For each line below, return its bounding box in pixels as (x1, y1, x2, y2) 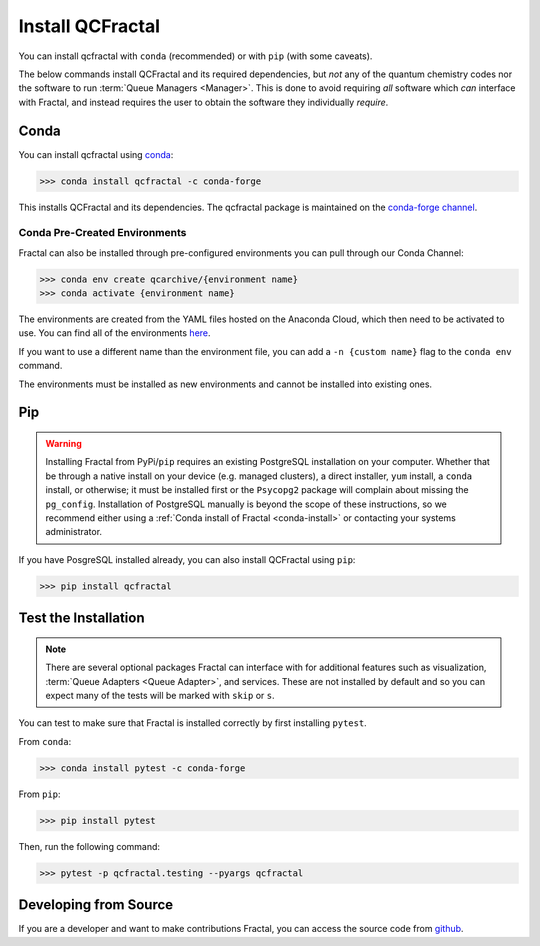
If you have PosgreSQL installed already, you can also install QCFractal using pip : (18, 553, 356, 565)
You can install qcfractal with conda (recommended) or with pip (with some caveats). (18, 50, 373, 62)
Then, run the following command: (18, 840, 160, 852)
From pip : (18, 788, 61, 800)
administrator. (45, 526, 103, 538)
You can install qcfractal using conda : (18, 148, 174, 160)
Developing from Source (18, 896, 174, 914)
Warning (45, 438, 82, 450)
